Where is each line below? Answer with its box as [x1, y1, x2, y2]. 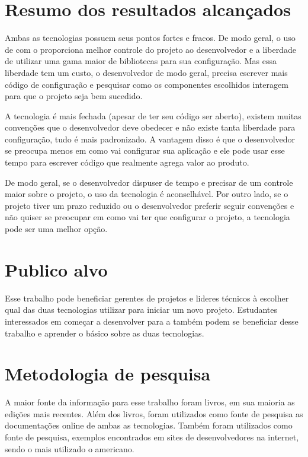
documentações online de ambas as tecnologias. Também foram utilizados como [5, 419, 293, 431]
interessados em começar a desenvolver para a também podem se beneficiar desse [5, 315, 299, 327]
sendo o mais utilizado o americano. [5, 442, 134, 455]
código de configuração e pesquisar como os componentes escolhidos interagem [5, 78, 288, 90]
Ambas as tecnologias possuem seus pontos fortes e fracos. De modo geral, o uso [5, 31, 296, 44]
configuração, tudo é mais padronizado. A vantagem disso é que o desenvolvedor [5, 132, 296, 145]
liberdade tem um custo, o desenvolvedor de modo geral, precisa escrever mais [5, 66, 288, 78]
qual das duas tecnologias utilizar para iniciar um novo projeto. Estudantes [5, 303, 278, 316]
